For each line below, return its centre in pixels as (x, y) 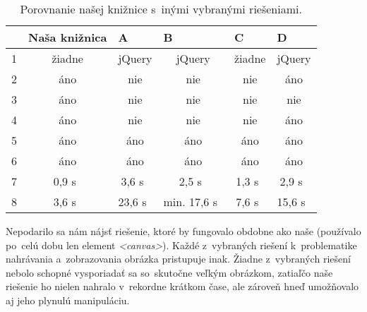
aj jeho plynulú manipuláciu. (68, 300)
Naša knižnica (68, 37)
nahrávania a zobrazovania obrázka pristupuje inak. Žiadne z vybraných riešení (178, 259)
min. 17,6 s (190, 202)
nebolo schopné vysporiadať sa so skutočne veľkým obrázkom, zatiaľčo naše (169, 272)
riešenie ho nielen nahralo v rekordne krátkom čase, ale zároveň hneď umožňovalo (182, 286)
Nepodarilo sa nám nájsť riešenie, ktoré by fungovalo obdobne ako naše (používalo (183, 231)
